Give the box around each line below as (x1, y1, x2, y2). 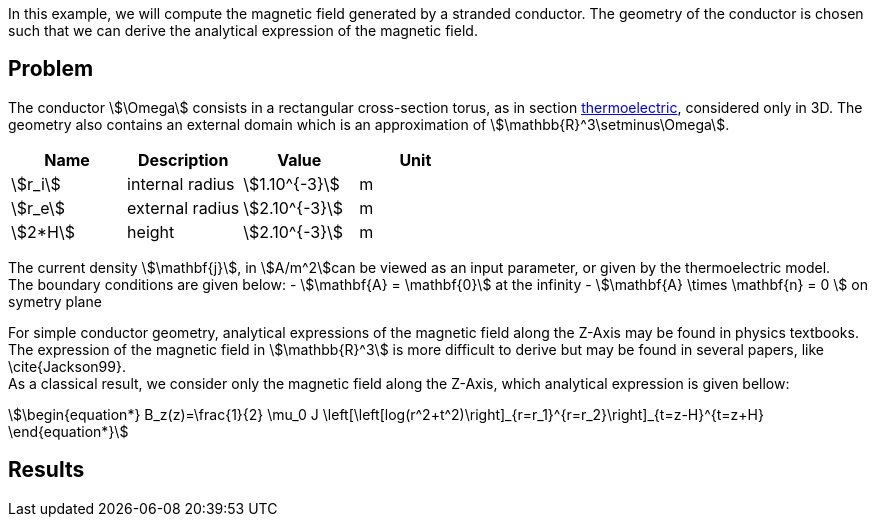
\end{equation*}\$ (8, 422, 129, 440)
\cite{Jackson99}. (8, 357, 126, 375)
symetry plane (8, 292, 102, 310)
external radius (127, 197, 240, 218)
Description (137, 149, 229, 170)
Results (8, 457, 85, 483)
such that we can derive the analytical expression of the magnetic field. (8, 22, 478, 39)
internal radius (127, 173, 235, 194)
